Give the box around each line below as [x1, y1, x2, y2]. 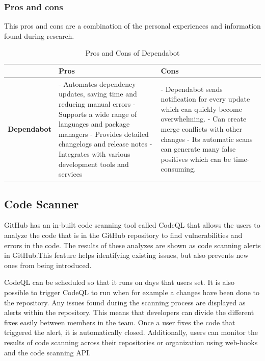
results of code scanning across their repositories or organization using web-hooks [4, 337, 258, 348]
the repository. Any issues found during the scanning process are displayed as [4, 297, 246, 307]
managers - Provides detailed [58, 128, 149, 139]
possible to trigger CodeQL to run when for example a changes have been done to [4, 287, 260, 298]
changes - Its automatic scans [161, 133, 253, 144]
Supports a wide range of [58, 108, 137, 119]
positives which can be [161, 153, 231, 164]
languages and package [58, 118, 130, 129]
